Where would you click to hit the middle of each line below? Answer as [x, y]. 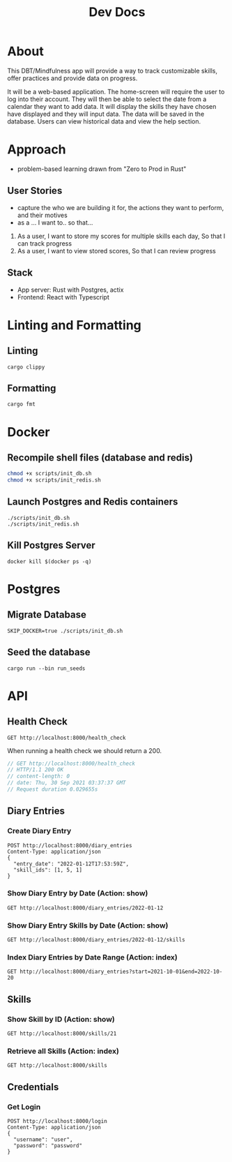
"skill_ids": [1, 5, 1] [48, 870]
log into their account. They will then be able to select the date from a [107, 99]
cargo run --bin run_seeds [46, 668]
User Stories [35, 191]
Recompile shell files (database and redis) [100, 457]
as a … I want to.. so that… [55, 222]
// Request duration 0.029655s [53, 789]
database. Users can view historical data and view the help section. [104, 121]
